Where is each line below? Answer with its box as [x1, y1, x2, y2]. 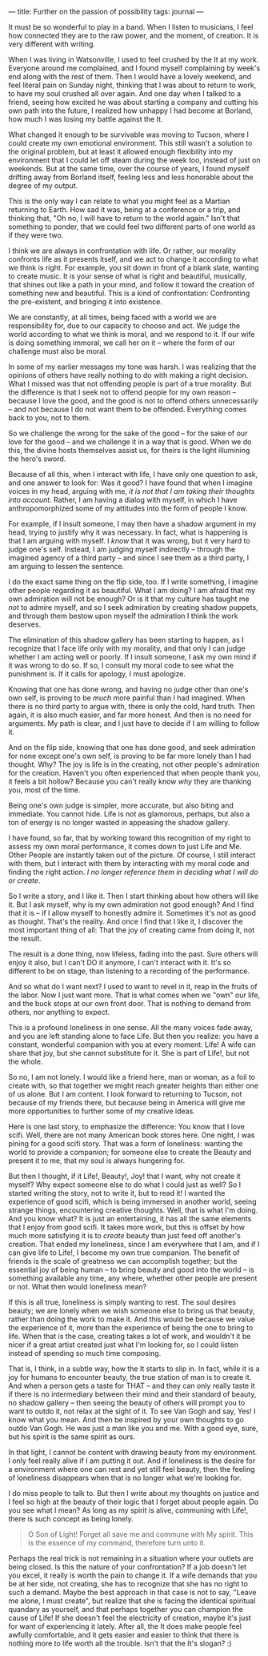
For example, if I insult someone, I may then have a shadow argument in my [8, 519, 257, 528]
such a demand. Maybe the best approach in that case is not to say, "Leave [8, 1588, 257, 1597]
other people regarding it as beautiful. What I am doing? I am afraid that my [8, 586, 256, 595]
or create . [8, 876, 41, 885]
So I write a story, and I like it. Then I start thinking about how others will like [8, 892, 259, 900]
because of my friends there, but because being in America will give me [8, 1098, 246, 1107]
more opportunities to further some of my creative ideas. [8, 1106, 196, 1116]
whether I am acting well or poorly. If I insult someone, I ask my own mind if [8, 652, 258, 661]
